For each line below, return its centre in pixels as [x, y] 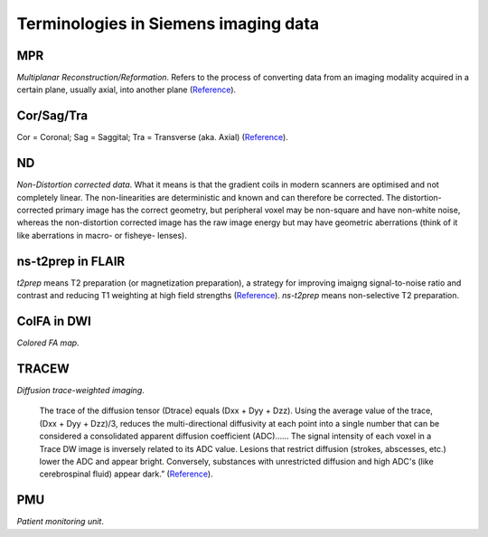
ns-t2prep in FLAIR [71, 261]
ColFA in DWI [54, 321]
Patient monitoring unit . [60, 522]
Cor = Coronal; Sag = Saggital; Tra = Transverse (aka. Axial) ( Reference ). [152, 137]
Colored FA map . [48, 343]
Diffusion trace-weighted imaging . [80, 390]
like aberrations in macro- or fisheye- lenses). [102, 235]
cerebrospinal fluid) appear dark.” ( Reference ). [126, 474]
